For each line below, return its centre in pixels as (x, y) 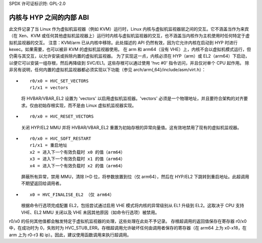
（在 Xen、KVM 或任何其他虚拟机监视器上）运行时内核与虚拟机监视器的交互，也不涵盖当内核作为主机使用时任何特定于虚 (129, 36)
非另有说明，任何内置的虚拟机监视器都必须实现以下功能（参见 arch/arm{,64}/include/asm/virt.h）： (107, 70)
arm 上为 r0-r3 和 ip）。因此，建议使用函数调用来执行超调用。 (70, 235)
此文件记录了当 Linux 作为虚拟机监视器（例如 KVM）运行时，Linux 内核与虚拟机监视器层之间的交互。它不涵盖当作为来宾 (129, 29)
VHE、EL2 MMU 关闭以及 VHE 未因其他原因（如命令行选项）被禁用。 (90, 212)
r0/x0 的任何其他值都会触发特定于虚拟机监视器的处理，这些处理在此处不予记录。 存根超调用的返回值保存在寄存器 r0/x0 (128, 221)
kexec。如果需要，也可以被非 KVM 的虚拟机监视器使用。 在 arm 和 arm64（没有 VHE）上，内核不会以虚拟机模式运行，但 (130, 49)
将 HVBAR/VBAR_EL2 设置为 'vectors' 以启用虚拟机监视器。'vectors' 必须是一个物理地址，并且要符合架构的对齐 (132, 98)
